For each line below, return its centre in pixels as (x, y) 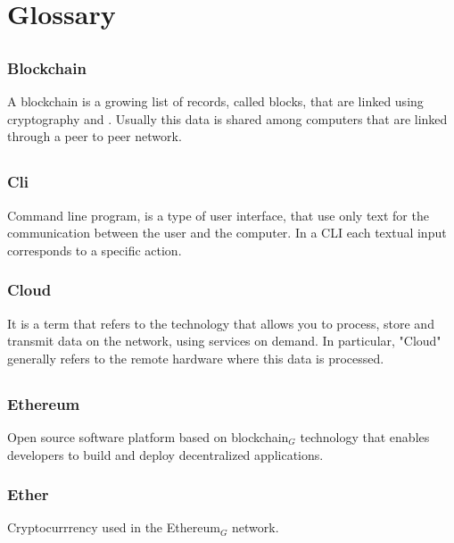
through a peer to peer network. (95, 136)
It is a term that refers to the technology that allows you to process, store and (221, 323)
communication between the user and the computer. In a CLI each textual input (227, 233)
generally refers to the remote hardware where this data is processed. (196, 358)
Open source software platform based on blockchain (148, 437)
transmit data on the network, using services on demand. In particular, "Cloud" (224, 341)
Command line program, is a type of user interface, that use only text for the (218, 215)
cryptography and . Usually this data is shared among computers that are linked (227, 118)
